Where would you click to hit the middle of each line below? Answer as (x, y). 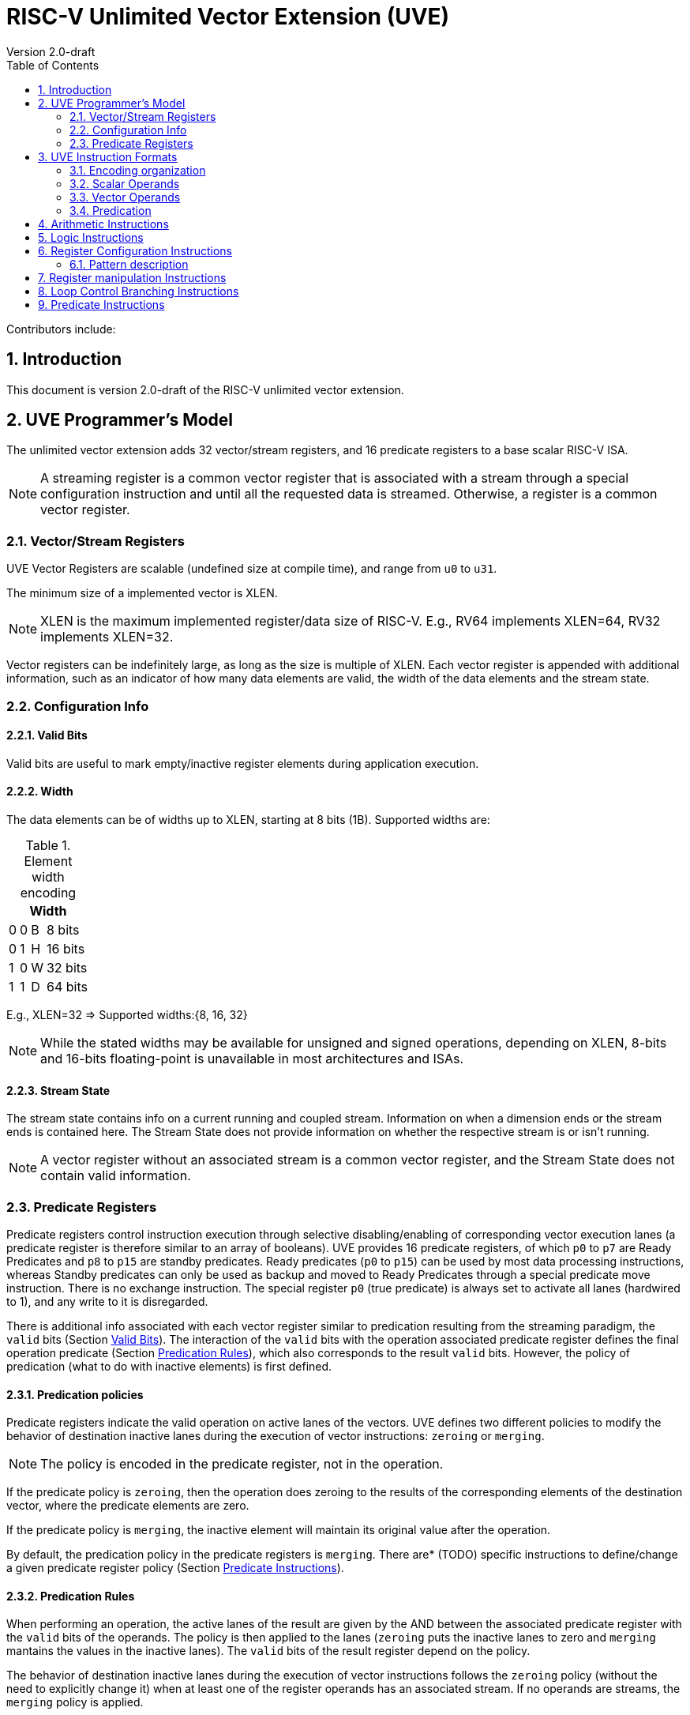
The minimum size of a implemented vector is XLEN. (142, 593)
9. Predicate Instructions (101, 304)
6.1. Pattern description (129, 264)
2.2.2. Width (40, 792)
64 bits (67, 987)
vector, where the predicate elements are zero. (128, 1506)
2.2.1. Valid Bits (47, 735)
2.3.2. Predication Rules (71, 1596)
